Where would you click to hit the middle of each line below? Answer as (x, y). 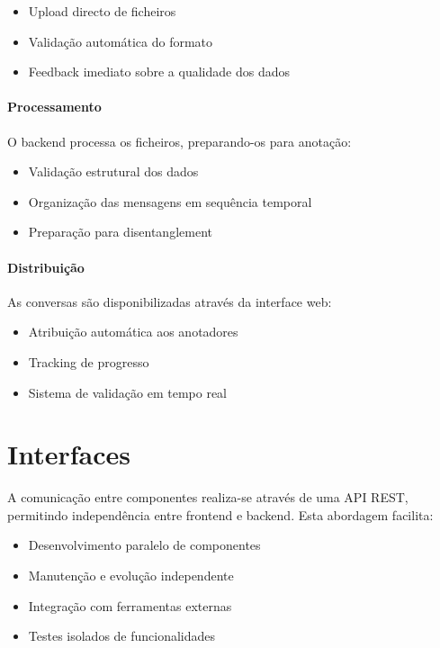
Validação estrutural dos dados (113, 171)
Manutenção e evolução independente (131, 576)
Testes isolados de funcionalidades (122, 636)
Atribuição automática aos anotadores (133, 332)
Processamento (54, 107)
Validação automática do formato (121, 41)
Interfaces (69, 454)
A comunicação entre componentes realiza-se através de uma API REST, (208, 497)
